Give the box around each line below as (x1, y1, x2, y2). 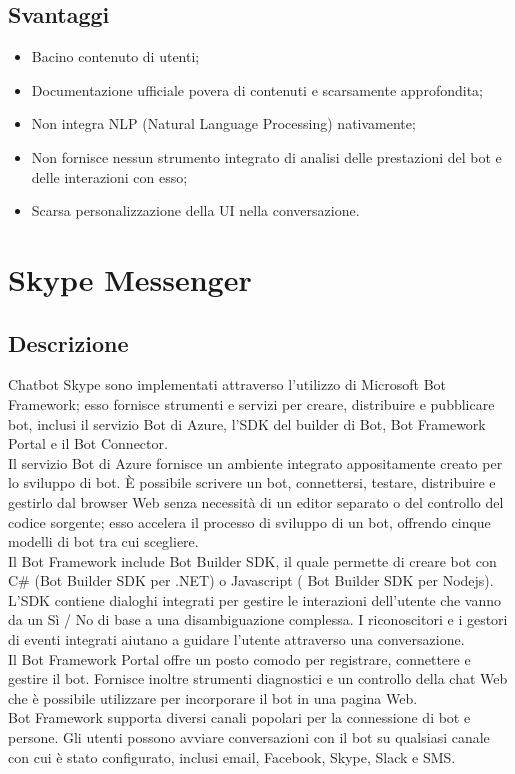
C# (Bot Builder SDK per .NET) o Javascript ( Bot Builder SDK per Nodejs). (8, 570, 494, 591)
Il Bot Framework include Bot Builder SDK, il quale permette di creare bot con (8, 550, 497, 571)
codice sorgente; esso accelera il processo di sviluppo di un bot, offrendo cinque (8, 511, 491, 532)
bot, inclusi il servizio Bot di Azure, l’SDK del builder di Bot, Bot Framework (8, 413, 486, 434)
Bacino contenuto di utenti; (31, 46, 200, 67)
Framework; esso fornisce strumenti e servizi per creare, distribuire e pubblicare (8, 393, 495, 414)
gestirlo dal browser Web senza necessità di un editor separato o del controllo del (8, 491, 504, 512)
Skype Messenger (8, 258, 252, 299)
